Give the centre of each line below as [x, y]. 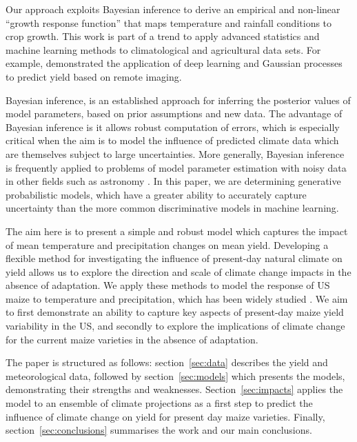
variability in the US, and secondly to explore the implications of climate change [175, 326]
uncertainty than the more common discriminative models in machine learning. [172, 208]
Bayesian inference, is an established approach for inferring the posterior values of [178, 100]
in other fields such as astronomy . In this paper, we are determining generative [173, 181]
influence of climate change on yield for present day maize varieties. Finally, [165, 416]
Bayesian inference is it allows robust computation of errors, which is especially [173, 127]
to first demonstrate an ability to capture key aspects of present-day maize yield [175, 312]
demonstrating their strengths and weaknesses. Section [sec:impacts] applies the [174, 389]
